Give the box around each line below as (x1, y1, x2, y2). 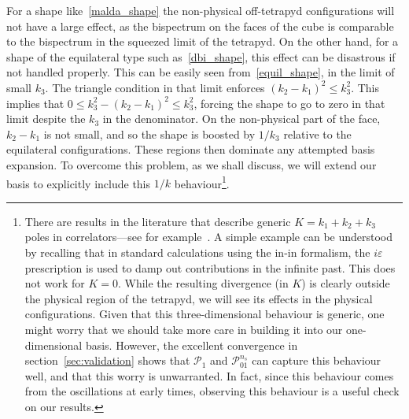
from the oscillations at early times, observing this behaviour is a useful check (24, 383, 400, 399)
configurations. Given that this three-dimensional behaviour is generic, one (24, 306, 385, 322)
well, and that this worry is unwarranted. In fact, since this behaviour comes (24, 367, 394, 384)
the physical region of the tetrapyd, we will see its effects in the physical (24, 290, 373, 306)
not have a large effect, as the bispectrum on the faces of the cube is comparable (6, 17, 394, 34)
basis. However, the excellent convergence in (85, 336, 298, 353)
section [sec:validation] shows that (24, 352, 190, 369)
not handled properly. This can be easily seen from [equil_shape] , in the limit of (6, 64, 395, 80)
